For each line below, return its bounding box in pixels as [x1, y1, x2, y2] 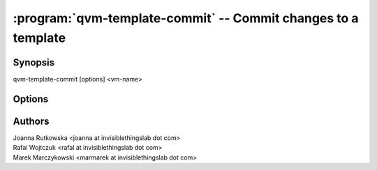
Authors [13, 115, 50, 127]
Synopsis [13, 56, 55, 68]
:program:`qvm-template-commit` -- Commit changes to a [13, 10, 359, 26]
